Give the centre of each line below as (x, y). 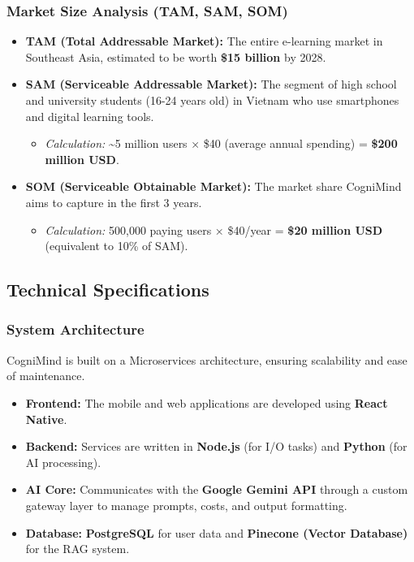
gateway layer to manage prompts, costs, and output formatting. (186, 505)
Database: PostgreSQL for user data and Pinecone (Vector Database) (217, 532)
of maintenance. (46, 376)
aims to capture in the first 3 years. (114, 202)
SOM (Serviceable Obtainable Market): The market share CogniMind (213, 186)
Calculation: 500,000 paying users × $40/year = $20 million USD (214, 229)
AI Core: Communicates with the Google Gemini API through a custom (217, 489)
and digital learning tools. (90, 116)
